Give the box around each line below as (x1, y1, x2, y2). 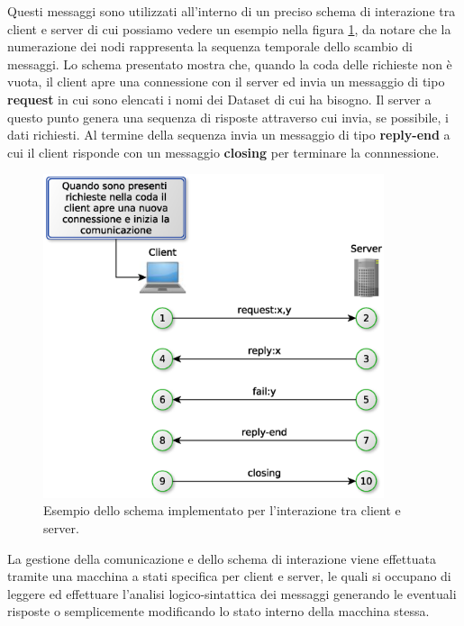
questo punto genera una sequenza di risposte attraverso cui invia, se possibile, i (7, 107, 449, 126)
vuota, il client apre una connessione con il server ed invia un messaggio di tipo (7, 72, 445, 91)
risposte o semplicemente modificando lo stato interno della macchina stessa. (7, 602, 430, 621)
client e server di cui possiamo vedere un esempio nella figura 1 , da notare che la (7, 19, 451, 38)
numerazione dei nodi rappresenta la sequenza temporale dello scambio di (7, 37, 413, 56)
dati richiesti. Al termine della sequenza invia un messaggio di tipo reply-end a (7, 125, 450, 144)
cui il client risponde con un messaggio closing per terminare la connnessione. (7, 142, 440, 161)
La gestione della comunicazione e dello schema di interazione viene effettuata (7, 549, 436, 567)
